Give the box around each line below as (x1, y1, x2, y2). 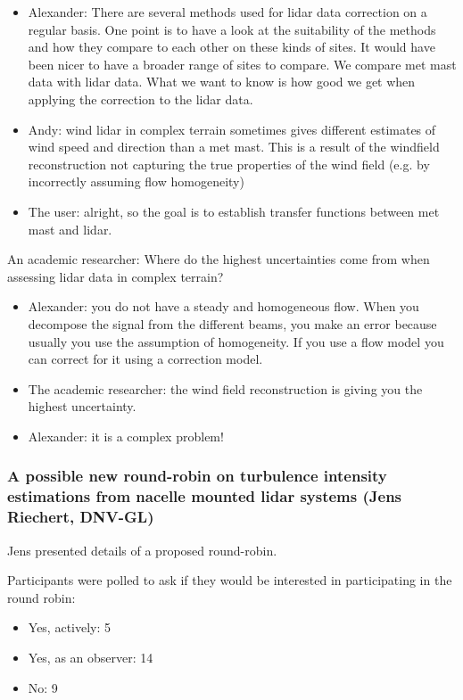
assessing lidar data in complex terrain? (7, 267, 224, 285)
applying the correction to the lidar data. (28, 89, 253, 108)
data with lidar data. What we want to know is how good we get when (28, 72, 416, 91)
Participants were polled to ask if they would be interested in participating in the (7, 571, 452, 589)
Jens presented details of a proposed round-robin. (7, 540, 277, 559)
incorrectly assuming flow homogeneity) (28, 172, 244, 191)
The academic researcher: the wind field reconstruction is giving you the (28, 379, 423, 398)
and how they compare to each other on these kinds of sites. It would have (28, 37, 435, 56)
